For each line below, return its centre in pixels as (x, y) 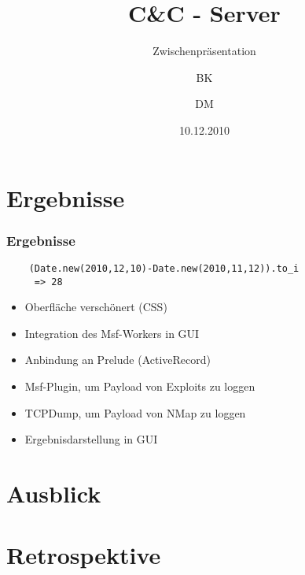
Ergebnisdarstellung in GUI (91, 439)
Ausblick (54, 493)
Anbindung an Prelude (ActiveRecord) (118, 360)
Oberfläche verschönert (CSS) (96, 307)
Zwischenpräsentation (204, 51)
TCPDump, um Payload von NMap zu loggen (135, 412)
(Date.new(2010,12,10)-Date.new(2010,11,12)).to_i (164, 268)
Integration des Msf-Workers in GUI (112, 333)
